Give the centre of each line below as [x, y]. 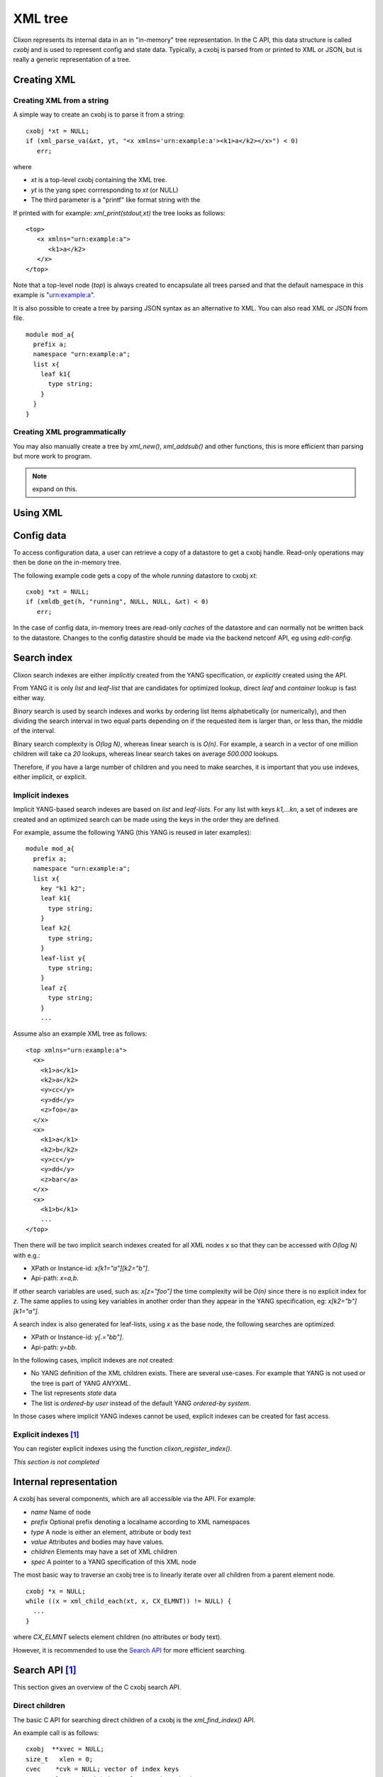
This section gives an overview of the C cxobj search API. [97, 1687]
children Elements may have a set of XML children [104, 1552]
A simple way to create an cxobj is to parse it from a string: [99, 114]
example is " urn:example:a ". [54, 295]
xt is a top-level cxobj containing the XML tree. [99, 180]
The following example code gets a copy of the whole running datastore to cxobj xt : [135, 575]
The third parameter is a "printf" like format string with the [116, 200]
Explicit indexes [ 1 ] [46, 1434]
